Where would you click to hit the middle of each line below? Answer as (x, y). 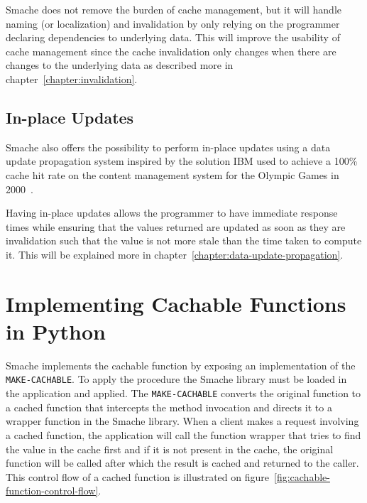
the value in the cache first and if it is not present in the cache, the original (170, 449)
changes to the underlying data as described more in (120, 65)
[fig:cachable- (302, 476)
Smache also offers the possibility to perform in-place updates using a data (168, 147)
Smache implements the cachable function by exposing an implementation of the (181, 365)
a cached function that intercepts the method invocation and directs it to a (169, 407)
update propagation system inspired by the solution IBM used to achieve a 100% (182, 161)
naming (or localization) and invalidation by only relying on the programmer (173, 23)
